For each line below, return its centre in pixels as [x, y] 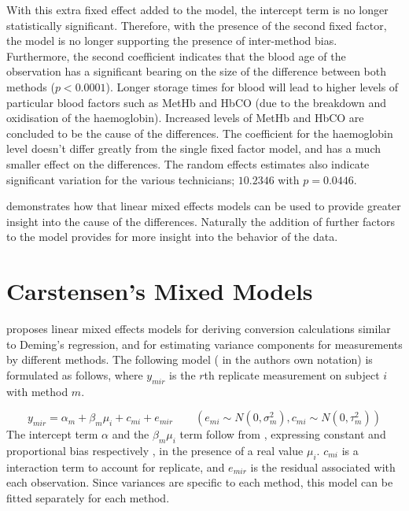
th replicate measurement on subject [292, 374]
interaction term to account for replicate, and [116, 467]
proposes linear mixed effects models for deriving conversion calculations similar [199, 329]
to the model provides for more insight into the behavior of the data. [172, 237]
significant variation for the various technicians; [121, 179]
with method [37, 391]
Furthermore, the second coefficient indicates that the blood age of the [176, 56]
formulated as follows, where [75, 374]
